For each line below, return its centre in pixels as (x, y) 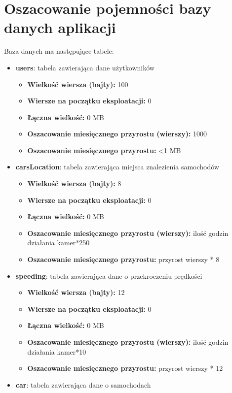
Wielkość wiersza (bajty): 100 (78, 84)
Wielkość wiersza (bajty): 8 (74, 183)
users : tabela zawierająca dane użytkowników (85, 67)
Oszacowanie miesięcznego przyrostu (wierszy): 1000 (117, 134)
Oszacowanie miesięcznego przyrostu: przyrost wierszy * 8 (123, 259)
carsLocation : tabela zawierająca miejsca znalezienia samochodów (117, 167)
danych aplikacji (60, 27)
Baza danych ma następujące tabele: (59, 51)
